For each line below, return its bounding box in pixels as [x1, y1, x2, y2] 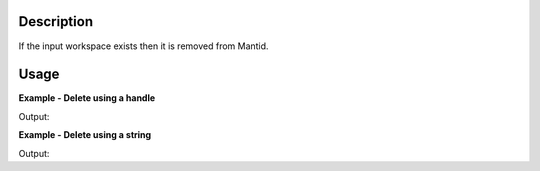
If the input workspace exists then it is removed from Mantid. [18, 40, 269, 52]
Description [18, 13, 94, 30]
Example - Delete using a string [18, 129, 152, 141]
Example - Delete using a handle [18, 92, 156, 104]
